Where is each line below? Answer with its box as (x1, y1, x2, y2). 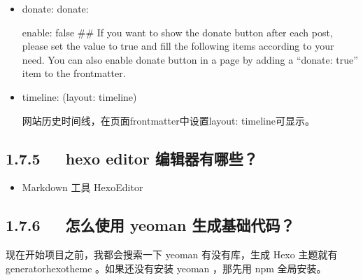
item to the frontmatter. (22, 66, 126, 80)
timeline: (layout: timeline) (22, 89, 137, 104)
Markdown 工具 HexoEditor (22, 180, 143, 195)
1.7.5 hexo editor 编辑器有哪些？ (6, 147, 258, 169)
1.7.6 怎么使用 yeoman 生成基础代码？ (6, 214, 295, 236)
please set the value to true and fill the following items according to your (22, 38, 334, 53)
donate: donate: (22, 1, 89, 15)
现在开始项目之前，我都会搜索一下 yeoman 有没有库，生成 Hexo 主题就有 (6, 247, 338, 262)
